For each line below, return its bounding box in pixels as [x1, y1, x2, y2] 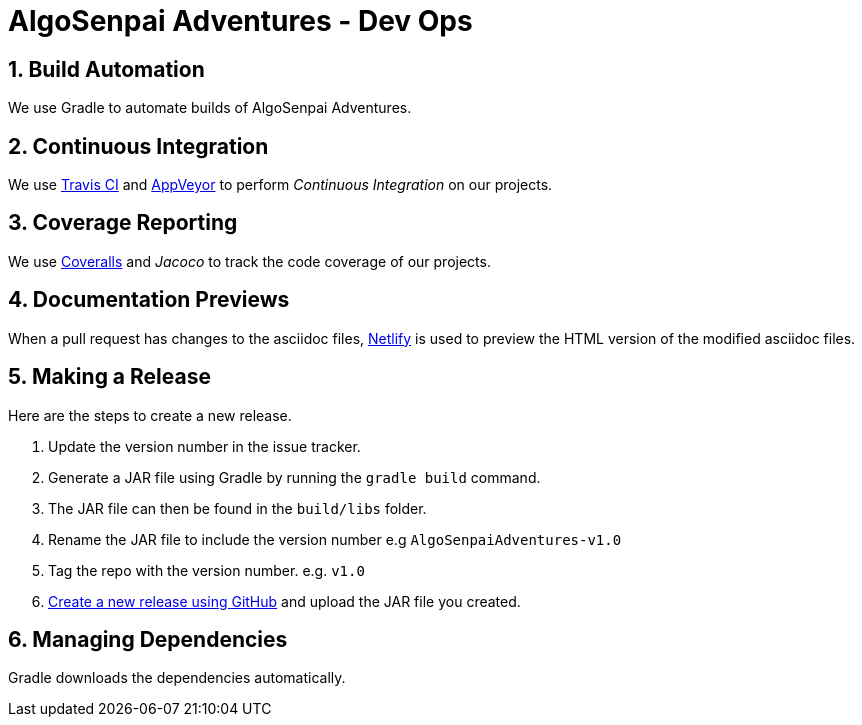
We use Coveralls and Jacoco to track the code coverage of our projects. [8, 252, 491, 270]
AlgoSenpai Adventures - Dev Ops [8, 4, 473, 38]
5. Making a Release [8, 364, 211, 390]
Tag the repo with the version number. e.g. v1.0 [48, 561, 365, 579]
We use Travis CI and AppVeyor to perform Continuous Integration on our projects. [8, 176, 553, 194]
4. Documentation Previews [8, 287, 290, 313]
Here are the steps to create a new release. [8, 406, 292, 424]
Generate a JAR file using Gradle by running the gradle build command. [48, 468, 541, 486]
